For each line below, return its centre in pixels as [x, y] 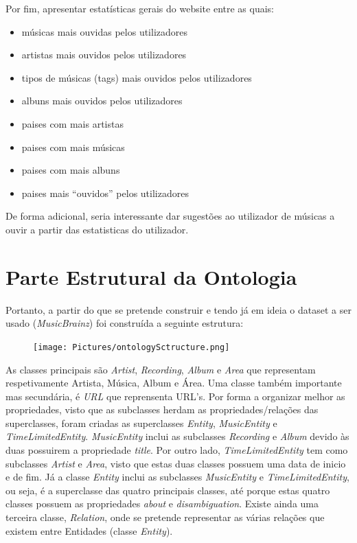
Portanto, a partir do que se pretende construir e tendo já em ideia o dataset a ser [178, 309]
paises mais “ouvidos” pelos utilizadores [105, 193]
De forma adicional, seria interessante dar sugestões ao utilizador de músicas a [170, 216]
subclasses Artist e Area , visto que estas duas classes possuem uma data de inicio [176, 463]
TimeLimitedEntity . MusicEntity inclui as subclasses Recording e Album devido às [177, 436]
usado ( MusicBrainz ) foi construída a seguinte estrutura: [125, 323]
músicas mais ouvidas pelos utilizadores [105, 31]
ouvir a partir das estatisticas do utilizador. [97, 229]
